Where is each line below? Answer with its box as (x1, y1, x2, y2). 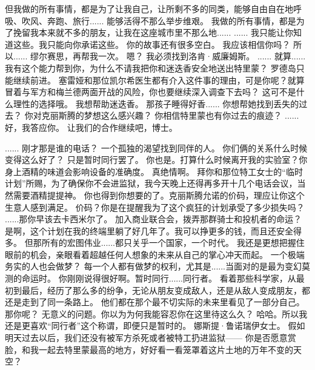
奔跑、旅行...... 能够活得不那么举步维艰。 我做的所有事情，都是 (47, 14, 296, 27)
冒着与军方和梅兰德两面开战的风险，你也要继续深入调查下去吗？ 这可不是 (5, 85, 296, 98)
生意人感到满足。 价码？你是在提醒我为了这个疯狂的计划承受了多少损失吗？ (5, 200, 305, 213)
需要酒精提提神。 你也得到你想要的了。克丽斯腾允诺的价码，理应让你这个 (13, 188, 305, 201)
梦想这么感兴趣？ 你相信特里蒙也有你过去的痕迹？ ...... (84, 109, 299, 122)
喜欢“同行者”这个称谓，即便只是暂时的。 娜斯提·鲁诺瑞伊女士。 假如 (30, 319, 305, 332)
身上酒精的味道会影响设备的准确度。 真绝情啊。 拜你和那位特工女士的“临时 (5, 165, 303, 177)
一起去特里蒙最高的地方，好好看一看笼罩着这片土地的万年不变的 (38, 343, 293, 355)
